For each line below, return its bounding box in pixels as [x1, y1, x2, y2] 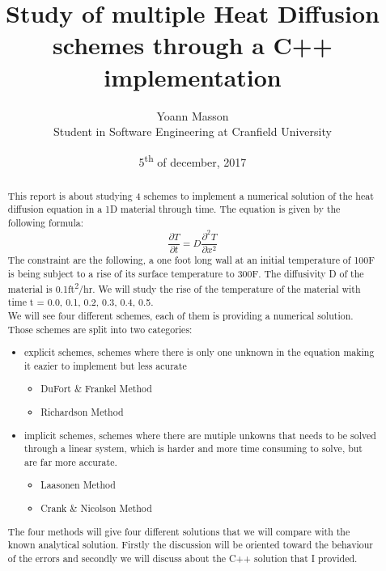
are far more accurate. [24, 455, 117, 468]
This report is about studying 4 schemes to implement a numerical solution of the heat [7, 188, 374, 202]
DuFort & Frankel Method [40, 382, 152, 395]
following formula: [7, 216, 83, 230]
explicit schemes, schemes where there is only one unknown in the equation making [24, 345, 375, 359]
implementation [104, 60, 282, 93]
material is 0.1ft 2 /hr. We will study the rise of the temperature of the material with [7, 279, 361, 295]
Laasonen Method [40, 478, 116, 492]
